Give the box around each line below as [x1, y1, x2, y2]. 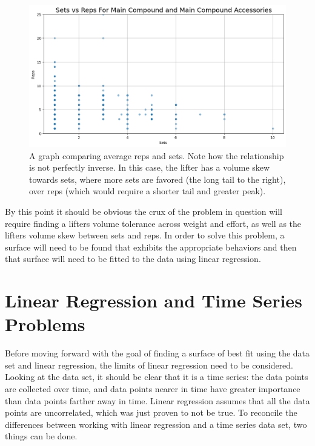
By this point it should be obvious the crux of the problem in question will [5, 205, 282, 217]
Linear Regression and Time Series [5, 288, 302, 313]
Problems [5, 312, 85, 336]
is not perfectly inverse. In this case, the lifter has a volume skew [29, 161, 270, 174]
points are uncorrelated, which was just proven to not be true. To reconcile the [5, 406, 297, 419]
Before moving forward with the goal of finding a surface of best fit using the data [5, 347, 310, 359]
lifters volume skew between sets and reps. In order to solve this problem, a [5, 229, 285, 241]
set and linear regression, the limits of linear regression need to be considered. [5, 358, 294, 371]
